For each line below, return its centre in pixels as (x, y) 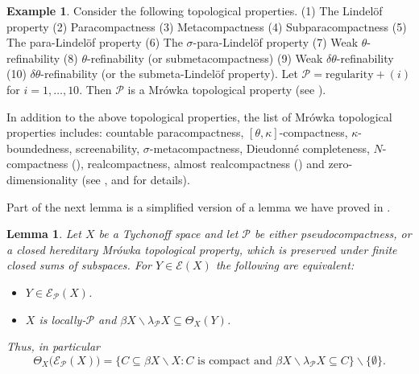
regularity (349, 75)
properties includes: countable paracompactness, (125, 132)
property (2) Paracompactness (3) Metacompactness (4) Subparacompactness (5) (207, 26)
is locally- (62, 319)
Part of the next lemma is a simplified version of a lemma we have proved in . (199, 206)
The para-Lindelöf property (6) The (95, 42)
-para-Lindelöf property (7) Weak (276, 42)
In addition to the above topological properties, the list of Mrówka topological (199, 116)
